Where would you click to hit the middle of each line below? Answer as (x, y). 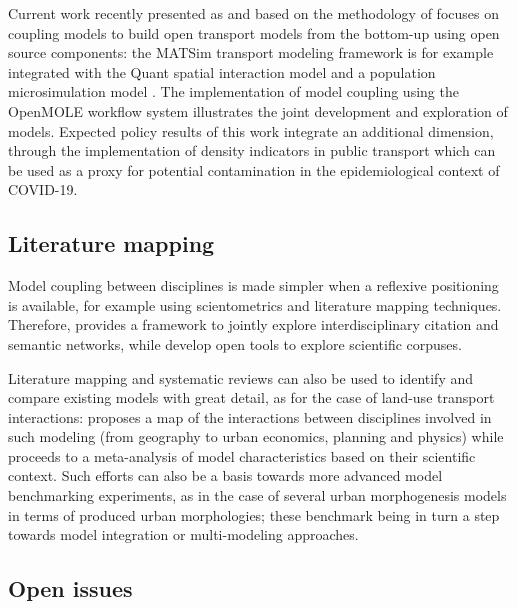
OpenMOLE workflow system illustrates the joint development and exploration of (258, 110)
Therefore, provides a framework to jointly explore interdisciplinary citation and (253, 324)
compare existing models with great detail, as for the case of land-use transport (251, 397)
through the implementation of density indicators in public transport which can (252, 150)
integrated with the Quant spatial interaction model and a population (222, 71)
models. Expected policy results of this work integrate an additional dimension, (251, 130)
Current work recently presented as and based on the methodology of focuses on (253, 13)
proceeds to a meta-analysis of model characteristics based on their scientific (242, 455)
